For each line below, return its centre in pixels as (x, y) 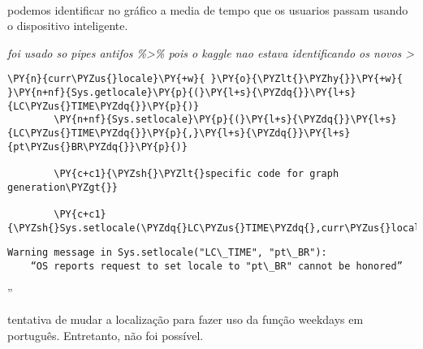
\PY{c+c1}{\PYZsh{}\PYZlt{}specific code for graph (196, 173)
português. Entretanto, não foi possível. (106, 335)
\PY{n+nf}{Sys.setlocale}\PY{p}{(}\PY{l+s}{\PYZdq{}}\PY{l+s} (225, 120)
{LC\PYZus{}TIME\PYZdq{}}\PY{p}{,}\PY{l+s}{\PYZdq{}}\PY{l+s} (179, 133)
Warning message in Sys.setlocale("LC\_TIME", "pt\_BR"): (167, 253)
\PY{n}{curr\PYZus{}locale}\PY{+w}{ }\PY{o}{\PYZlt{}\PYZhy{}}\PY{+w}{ (205, 79)
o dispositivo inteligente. (68, 26)
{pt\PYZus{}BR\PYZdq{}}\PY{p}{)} (97, 146)
